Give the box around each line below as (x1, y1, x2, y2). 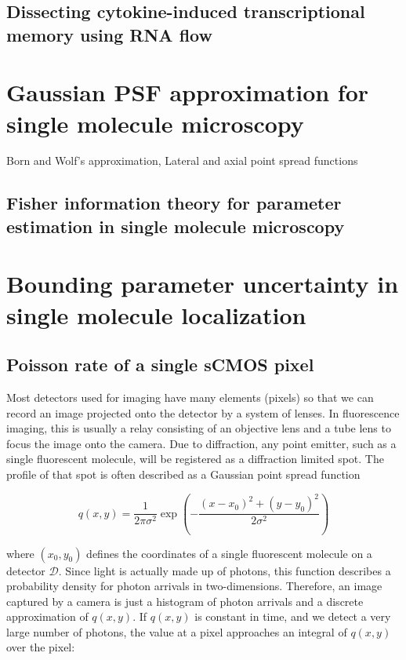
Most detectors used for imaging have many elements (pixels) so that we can (6, 389, 374, 406)
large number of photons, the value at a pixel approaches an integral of (6, 623, 347, 640)
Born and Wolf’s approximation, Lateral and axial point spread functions (6, 152, 358, 169)
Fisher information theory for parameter (6, 191, 342, 215)
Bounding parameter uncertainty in (6, 268, 399, 300)
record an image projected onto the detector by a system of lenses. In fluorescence (6, 404, 400, 421)
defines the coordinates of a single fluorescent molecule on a (86, 545, 372, 561)
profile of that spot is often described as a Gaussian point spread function (6, 465, 361, 482)
